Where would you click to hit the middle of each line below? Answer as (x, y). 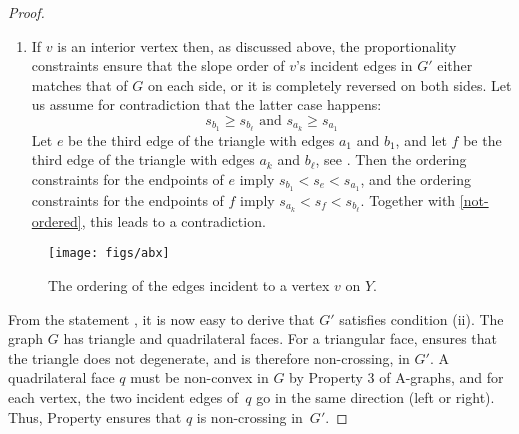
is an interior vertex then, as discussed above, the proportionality (257, 45)
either (455, 65)
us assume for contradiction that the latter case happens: (206, 104)
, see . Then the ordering (391, 159)
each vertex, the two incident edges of (123, 396)
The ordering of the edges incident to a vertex (189, 284)
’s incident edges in (354, 65)
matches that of (79, 84)
